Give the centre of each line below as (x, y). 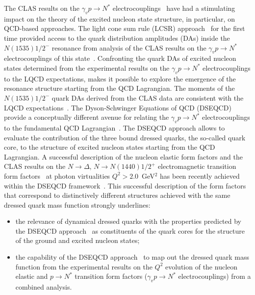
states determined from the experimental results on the (87, 67)
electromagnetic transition (197, 166)
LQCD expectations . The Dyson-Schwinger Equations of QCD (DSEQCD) (118, 107)
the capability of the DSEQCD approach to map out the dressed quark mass (132, 257)
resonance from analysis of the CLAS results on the (129, 47)
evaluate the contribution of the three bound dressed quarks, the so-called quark (125, 137)
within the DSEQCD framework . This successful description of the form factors (125, 185)
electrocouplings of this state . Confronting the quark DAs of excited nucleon (120, 58)
